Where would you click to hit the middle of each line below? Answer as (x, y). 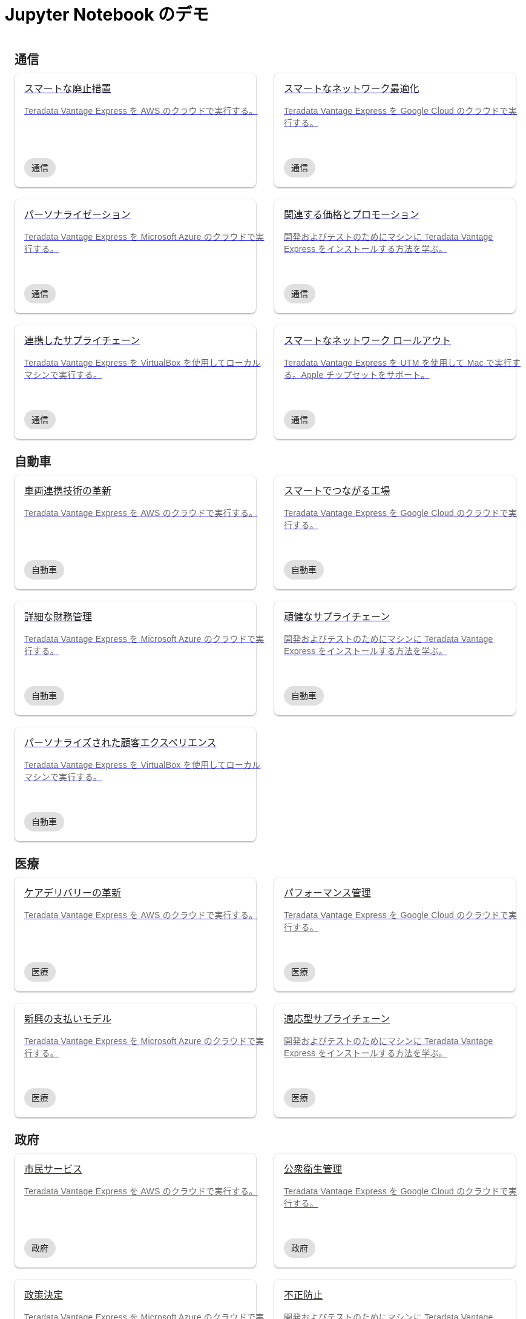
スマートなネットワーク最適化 (352, 88)
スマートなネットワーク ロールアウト (367, 340)
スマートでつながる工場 (337, 491)
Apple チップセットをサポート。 (365, 375)
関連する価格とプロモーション (352, 214)
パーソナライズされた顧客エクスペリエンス (120, 742)
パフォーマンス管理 (327, 893)
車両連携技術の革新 (68, 491)
